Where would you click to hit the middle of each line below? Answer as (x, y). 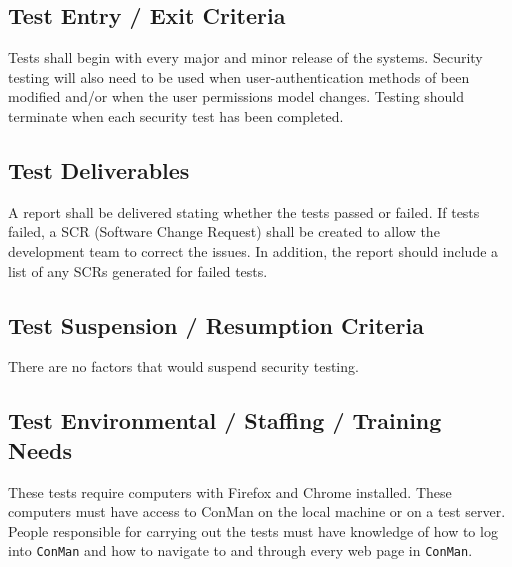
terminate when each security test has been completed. (176, 115)
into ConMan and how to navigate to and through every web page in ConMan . (240, 550)
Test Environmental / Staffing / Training (225, 420)
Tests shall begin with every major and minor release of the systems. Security (245, 57)
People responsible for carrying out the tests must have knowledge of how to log (253, 530)
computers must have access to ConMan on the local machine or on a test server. (257, 511)
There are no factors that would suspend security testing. (183, 366)
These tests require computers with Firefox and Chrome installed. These (230, 491)
